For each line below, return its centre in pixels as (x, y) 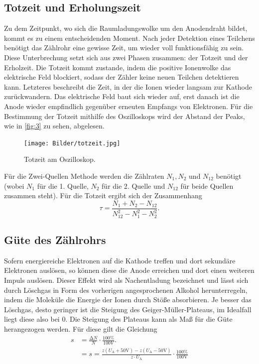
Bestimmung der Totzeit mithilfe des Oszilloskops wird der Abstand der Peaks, (125, 116)
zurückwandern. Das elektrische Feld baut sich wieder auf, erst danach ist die (122, 96)
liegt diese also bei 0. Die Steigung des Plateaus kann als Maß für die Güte (118, 319)
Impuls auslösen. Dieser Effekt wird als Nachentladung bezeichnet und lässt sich (126, 280)
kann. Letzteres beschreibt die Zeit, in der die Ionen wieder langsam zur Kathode (128, 86)
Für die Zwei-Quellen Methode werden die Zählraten (84, 176)
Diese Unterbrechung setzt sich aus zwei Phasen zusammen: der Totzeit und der (126, 57)
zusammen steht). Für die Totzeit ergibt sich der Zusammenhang (103, 195)
